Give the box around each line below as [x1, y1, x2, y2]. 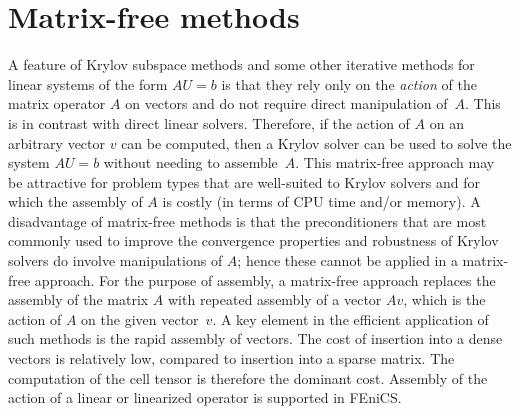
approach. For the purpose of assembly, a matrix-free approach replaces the [34, 269, 496, 290]
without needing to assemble [103, 152, 278, 173]
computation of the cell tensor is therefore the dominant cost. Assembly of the [8, 367, 488, 388]
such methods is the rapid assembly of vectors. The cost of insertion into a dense [8, 328, 503, 349]
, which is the [403, 289, 486, 310]
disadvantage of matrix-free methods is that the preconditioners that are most [8, 210, 487, 231]
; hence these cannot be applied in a [237, 250, 458, 271]
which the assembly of [8, 191, 143, 212]
